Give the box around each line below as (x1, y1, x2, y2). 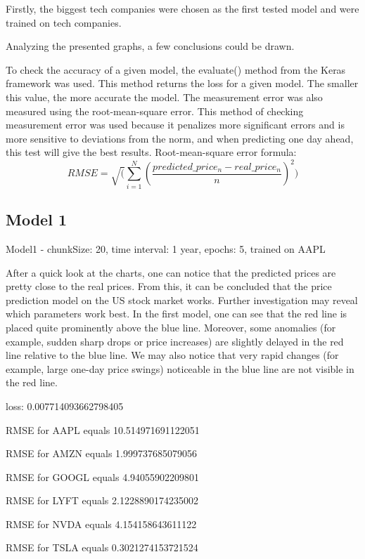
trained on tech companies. (6, 15, 122, 29)
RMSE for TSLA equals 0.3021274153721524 (6, 540, 198, 555)
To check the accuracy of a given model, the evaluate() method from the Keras (6, 62, 346, 77)
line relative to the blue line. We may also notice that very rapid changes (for (6, 348, 339, 362)
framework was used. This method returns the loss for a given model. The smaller (6, 76, 359, 91)
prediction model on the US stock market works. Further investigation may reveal (6, 292, 358, 307)
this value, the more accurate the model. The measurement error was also (6, 89, 323, 104)
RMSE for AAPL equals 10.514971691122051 (6, 422, 200, 437)
